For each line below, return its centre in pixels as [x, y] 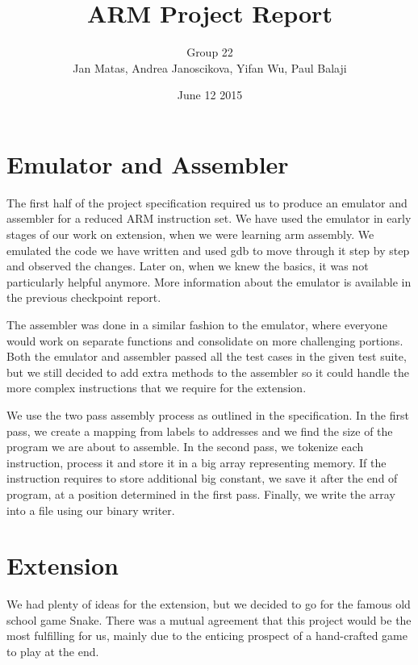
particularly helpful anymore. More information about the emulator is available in [209, 281]
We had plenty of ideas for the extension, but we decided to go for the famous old [209, 604]
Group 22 [210, 52]
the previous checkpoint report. [84, 297]
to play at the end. [53, 652]
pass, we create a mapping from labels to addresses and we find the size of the [200, 431]
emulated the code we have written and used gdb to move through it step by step [208, 250]
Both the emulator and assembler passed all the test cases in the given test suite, [207, 356]
